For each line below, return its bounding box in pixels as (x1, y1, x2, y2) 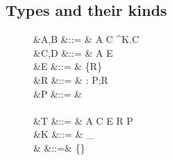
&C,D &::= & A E (33, 45, 113, 60)
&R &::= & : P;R (33, 72, 108, 87)
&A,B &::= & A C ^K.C (33, 32, 139, 46)
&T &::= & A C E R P (33, 113, 134, 127)
